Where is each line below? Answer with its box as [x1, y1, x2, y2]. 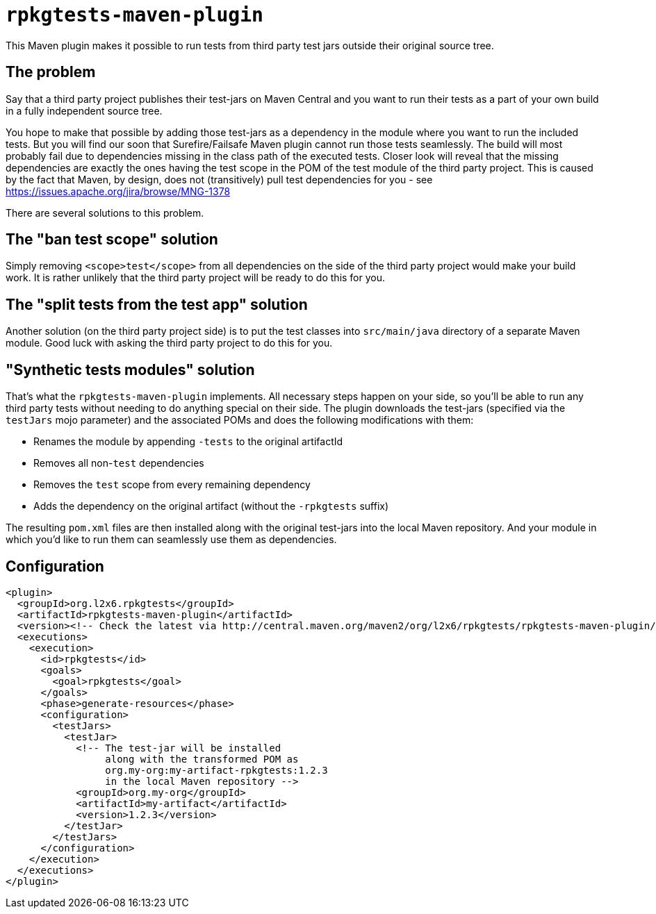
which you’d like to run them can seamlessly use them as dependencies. [6, 533, 337, 546]
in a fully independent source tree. [6, 104, 163, 117]
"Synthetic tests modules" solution [6, 360, 255, 379]
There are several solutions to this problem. [6, 206, 204, 219]
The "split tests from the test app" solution [6, 295, 308, 313]
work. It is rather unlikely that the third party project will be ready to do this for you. [6, 272, 386, 284]
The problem [6, 63, 96, 81]
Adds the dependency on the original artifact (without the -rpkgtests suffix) [33, 500, 389, 513]
